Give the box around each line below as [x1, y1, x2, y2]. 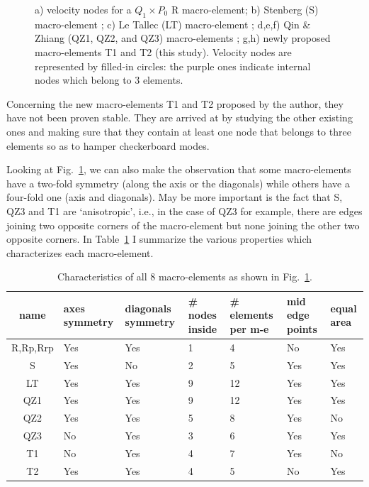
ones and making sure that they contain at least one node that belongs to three [6, 124, 351, 138]
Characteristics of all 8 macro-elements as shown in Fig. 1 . [57, 269, 312, 284]
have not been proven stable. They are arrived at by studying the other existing [6, 110, 353, 125]
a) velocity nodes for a [35, 2, 132, 16]
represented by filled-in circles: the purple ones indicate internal [35, 58, 311, 73]
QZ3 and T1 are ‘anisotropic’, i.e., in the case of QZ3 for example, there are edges [6, 203, 363, 218]
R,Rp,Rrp [11, 339, 54, 354]
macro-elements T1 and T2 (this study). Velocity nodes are [35, 44, 292, 59]
